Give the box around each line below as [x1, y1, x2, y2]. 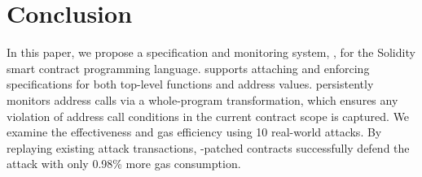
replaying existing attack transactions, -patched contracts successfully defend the [7, 139, 410, 156]
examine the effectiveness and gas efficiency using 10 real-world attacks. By [7, 123, 382, 140]
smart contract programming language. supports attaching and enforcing [7, 59, 370, 76]
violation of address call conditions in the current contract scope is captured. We [7, 107, 410, 124]
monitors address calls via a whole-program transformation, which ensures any [7, 91, 398, 108]
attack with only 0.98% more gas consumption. [7, 155, 241, 172]
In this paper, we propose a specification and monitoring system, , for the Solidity [7, 44, 415, 61]
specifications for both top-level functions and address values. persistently [7, 76, 374, 93]
